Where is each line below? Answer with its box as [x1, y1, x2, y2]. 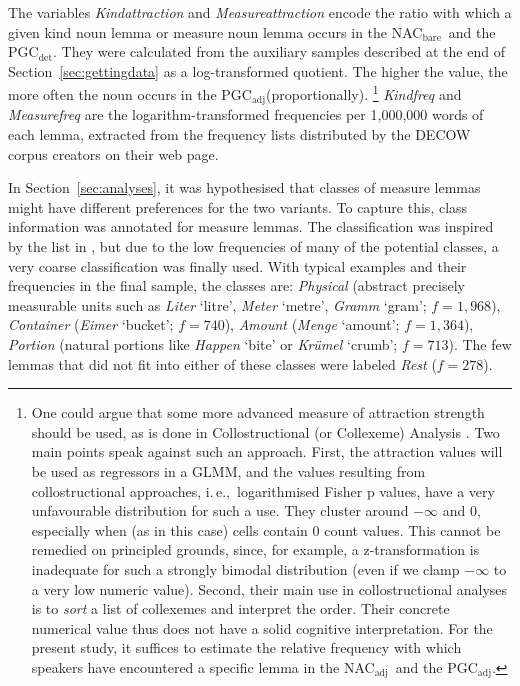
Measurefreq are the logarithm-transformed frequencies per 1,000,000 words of [8, 104, 484, 125]
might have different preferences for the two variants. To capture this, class [8, 196, 468, 217]
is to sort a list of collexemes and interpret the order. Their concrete [31, 598, 450, 619]
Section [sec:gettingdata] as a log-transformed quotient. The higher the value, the [8, 60, 508, 81]
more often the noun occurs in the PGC [8, 84, 252, 105]
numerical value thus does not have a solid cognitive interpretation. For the [31, 617, 493, 638]
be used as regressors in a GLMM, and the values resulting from [31, 460, 426, 481]
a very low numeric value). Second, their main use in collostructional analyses [31, 578, 508, 599]
